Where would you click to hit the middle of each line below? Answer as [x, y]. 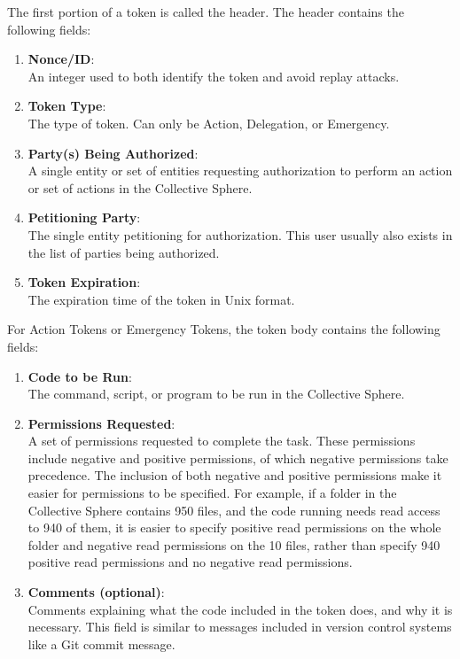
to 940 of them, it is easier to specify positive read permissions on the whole [234, 527]
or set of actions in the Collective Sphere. [140, 187]
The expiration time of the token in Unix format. [161, 299]
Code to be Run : [80, 376]
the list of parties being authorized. [124, 252]
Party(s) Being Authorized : [113, 153]
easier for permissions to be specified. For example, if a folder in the [212, 493]
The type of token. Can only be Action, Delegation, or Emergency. [209, 123]
